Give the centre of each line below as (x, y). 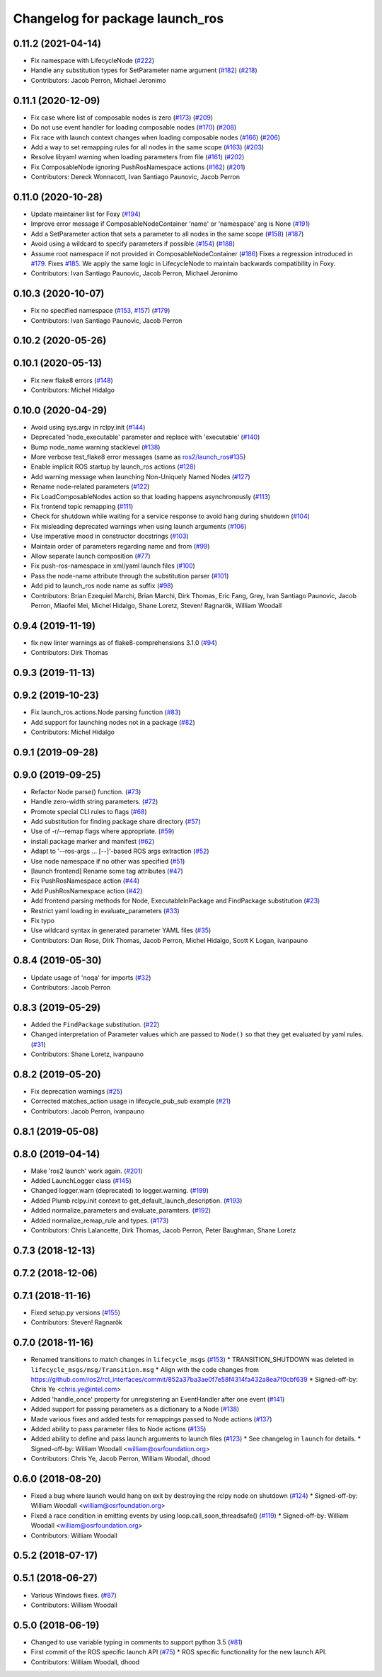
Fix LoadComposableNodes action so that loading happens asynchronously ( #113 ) (151, 496)
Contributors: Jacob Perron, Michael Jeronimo (98, 80)
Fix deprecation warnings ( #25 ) (77, 1091)
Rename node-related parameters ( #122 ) (90, 487)
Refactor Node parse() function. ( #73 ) (86, 791)
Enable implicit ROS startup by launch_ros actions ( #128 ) (113, 467)
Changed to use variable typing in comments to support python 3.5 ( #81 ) (137, 1642)
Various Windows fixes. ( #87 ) (74, 1595)
